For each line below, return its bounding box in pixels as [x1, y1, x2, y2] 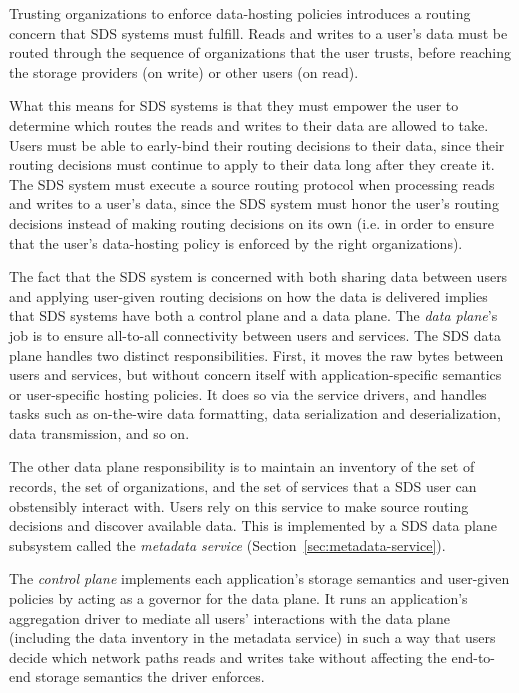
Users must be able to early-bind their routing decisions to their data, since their [9, 134, 505, 155]
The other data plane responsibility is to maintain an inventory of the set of [9, 456, 475, 477]
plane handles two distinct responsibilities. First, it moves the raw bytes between [9, 344, 504, 365]
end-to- [451, 646, 496, 667]
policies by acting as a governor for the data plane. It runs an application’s [9, 588, 468, 609]
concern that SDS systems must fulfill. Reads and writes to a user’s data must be [9, 22, 508, 43]
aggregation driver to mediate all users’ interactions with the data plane [9, 607, 451, 628]
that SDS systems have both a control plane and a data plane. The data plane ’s [9, 305, 498, 326]
